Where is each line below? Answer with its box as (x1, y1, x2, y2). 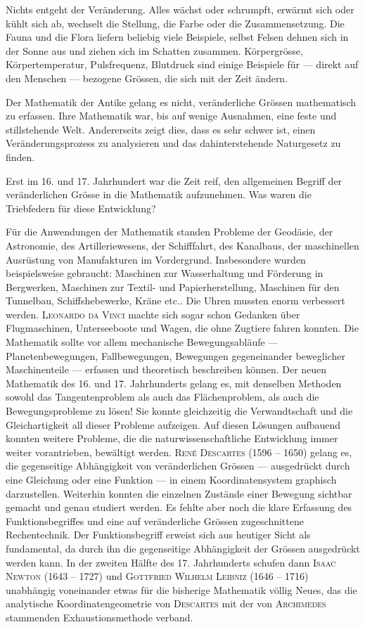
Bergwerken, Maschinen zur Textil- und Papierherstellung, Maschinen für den (6, 279, 340, 294)
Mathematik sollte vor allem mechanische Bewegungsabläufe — (6, 335, 278, 349)
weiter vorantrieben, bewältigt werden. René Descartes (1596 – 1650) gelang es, (6, 444, 352, 459)
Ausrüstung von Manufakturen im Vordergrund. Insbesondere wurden (6, 252, 306, 266)
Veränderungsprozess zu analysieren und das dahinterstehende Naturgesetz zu (6, 136, 341, 150)
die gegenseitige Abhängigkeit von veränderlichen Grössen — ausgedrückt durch (6, 458, 350, 473)
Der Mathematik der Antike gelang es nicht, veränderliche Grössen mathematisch (6, 94, 357, 109)
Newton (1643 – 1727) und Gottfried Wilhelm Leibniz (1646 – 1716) (6, 569, 309, 583)
